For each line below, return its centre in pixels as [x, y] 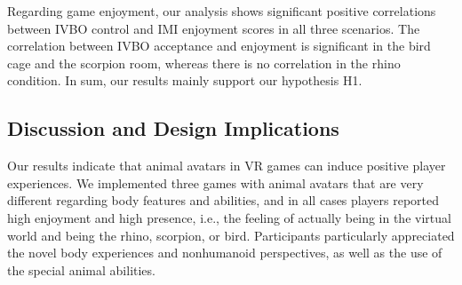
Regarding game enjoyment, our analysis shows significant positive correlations [222, 11]
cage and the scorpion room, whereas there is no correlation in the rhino [204, 63]
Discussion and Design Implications [173, 128]
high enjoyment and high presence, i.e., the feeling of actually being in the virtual [229, 217]
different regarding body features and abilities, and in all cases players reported [223, 200]
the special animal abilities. [81, 269]
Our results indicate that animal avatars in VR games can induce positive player [227, 166]
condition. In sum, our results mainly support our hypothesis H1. [185, 80]
